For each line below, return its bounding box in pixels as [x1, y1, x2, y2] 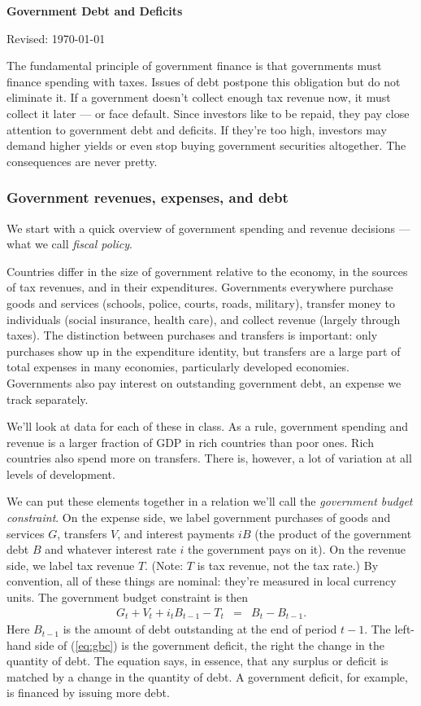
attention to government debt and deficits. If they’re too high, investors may [7, 121, 387, 138]
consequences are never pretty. [7, 152, 158, 169]
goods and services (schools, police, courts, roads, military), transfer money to [7, 294, 396, 311]
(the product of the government [254, 524, 412, 542]
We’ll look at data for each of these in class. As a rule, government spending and [7, 418, 408, 435]
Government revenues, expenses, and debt [7, 187, 289, 208]
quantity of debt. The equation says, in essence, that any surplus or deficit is [7, 652, 388, 669]
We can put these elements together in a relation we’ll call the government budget [7, 493, 413, 510]
